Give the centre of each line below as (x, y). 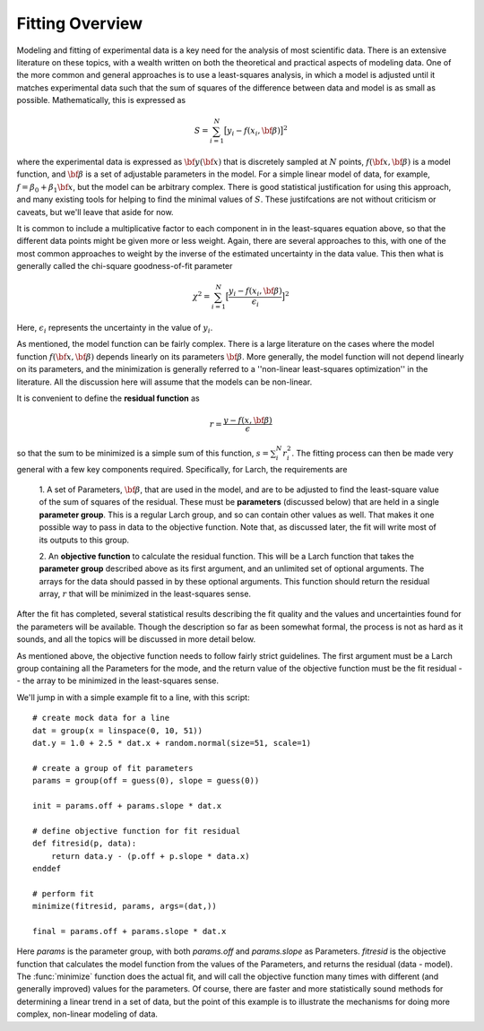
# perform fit (63, 893)
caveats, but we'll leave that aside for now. (95, 212)
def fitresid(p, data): (85, 844)
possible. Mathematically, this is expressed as (101, 100)
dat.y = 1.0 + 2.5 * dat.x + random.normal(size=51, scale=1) (172, 743)
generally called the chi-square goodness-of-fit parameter (125, 266)
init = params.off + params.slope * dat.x (127, 806)
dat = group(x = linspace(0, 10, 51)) (118, 730)
